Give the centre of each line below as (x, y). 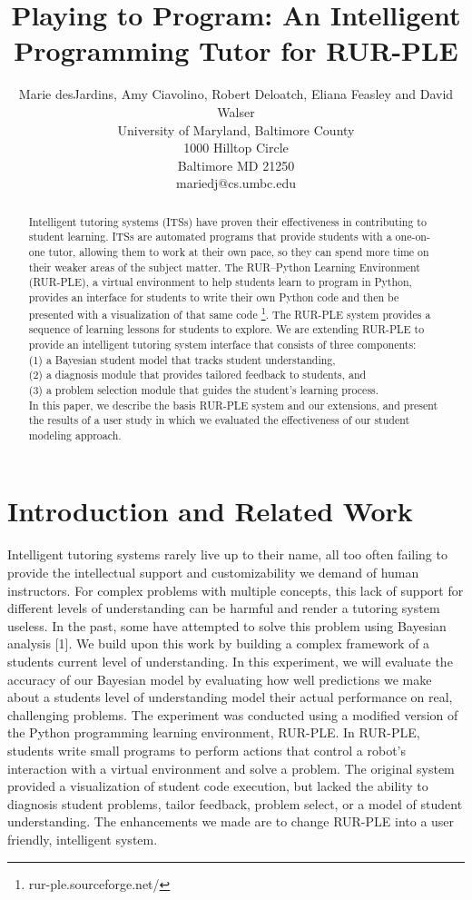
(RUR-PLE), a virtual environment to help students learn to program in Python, (220, 282)
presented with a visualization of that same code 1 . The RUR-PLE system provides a (230, 312)
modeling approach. (75, 435)
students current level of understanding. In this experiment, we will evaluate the (230, 661)
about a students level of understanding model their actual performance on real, (230, 697)
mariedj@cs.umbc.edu (236, 183)
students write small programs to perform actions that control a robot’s (207, 750)
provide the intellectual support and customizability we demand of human (213, 573)
